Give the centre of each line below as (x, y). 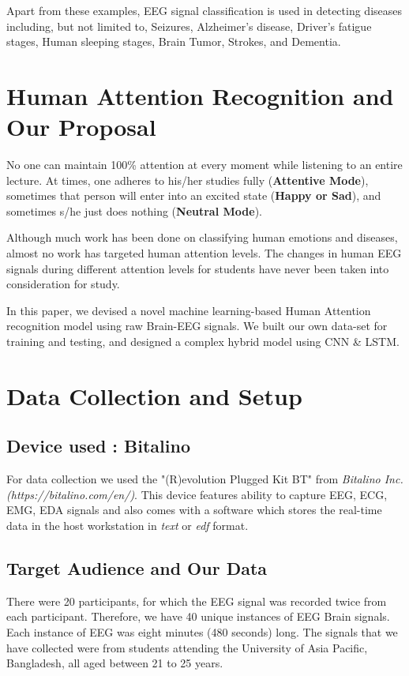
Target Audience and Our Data (137, 567)
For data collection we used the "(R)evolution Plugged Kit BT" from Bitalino (193, 479)
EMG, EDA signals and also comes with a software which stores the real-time (194, 510)
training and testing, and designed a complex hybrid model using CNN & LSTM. (203, 342)
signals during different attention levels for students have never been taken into (198, 268)
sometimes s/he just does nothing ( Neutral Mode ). (134, 210)
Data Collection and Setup (154, 395)
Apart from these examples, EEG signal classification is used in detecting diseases (204, 10)
